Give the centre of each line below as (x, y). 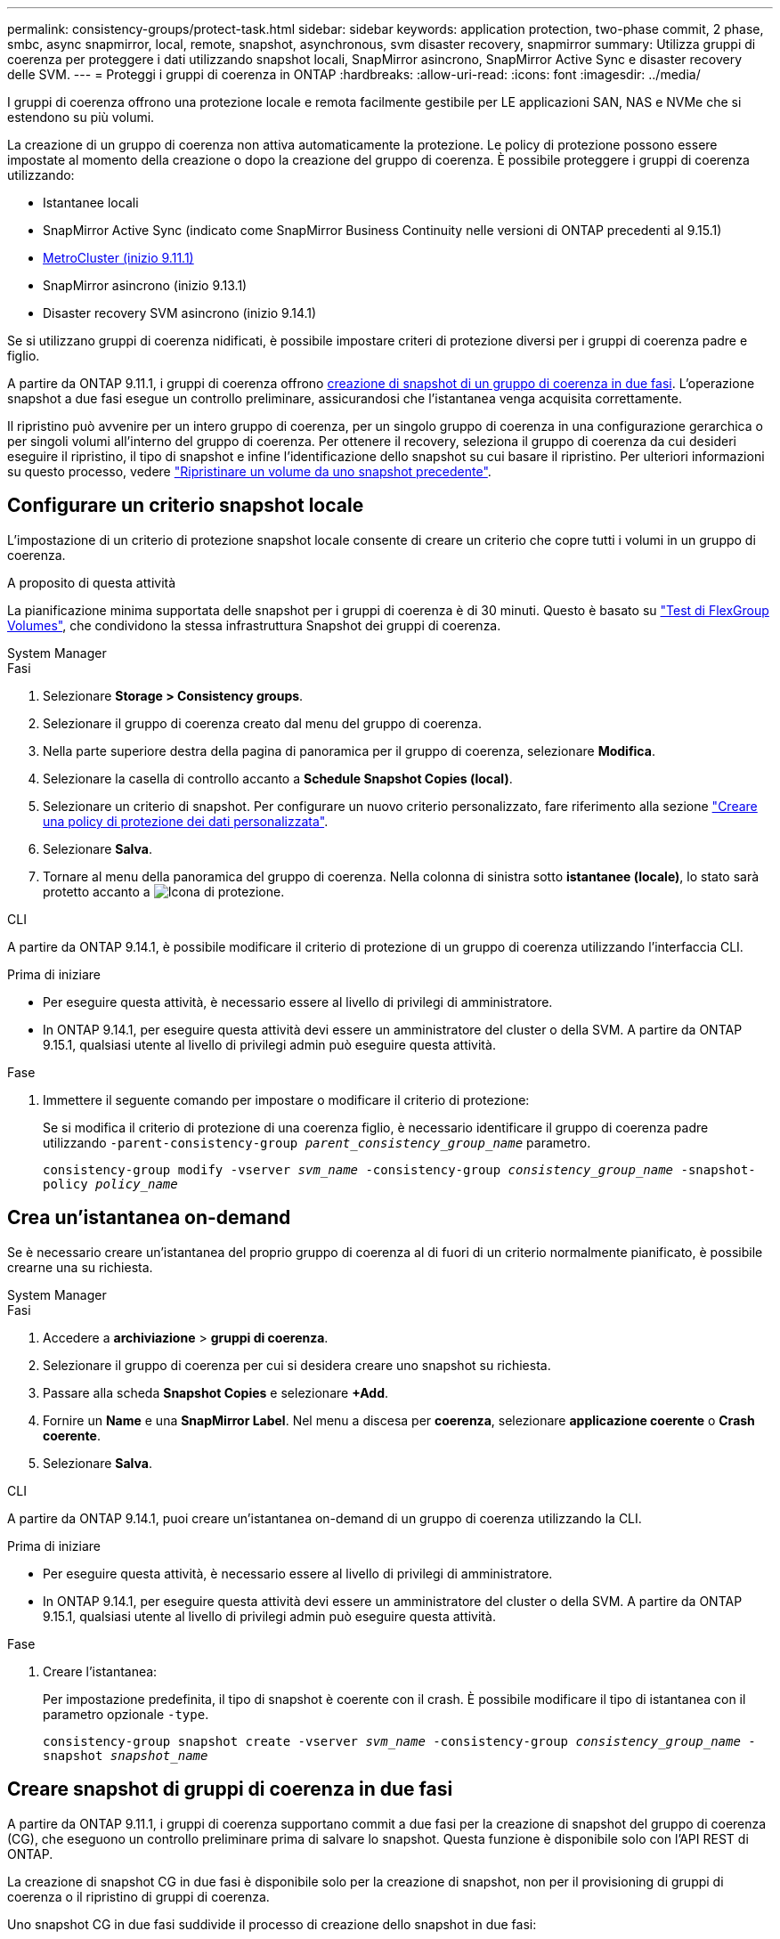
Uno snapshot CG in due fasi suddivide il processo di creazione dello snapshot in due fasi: (272, 1924)
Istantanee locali (91, 203)
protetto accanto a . (164, 891)
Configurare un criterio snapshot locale (186, 506)
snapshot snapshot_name (126, 1755)
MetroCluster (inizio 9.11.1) (118, 258)
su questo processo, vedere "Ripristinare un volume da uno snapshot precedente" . (249, 471)
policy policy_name (110, 1184)
